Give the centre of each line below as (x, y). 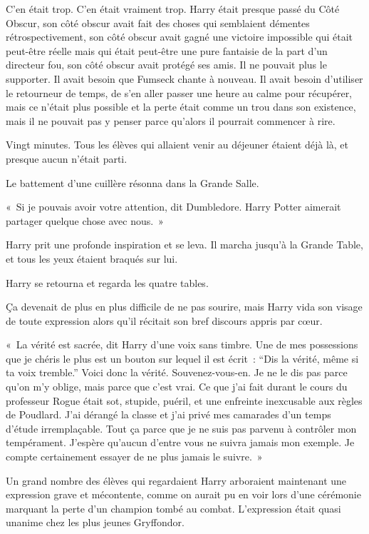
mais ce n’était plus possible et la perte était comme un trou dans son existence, (181, 107)
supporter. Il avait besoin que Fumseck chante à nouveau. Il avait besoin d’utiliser (184, 78)
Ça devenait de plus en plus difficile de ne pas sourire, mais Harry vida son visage (184, 307)
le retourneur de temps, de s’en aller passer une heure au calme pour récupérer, (179, 92)
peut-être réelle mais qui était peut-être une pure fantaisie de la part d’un (167, 50)
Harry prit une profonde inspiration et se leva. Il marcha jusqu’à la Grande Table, (184, 245)
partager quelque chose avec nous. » (85, 220)
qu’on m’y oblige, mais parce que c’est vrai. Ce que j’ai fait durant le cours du (177, 387)
